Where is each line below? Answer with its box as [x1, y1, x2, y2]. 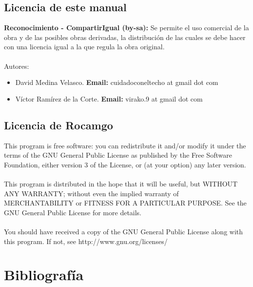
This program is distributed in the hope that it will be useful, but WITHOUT [4, 178, 238, 188]
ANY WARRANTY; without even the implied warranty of [4, 188, 179, 198]
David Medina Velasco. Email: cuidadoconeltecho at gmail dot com [15, 77, 218, 87]
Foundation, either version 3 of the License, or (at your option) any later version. [4, 159, 246, 169]
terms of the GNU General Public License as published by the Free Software [4, 150, 232, 160]
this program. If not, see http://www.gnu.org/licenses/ [4, 236, 168, 246]
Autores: [4, 61, 29, 71]
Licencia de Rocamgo [4, 117, 113, 132]
